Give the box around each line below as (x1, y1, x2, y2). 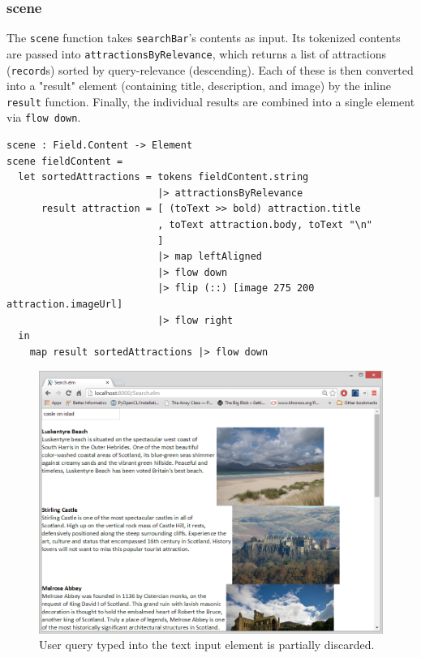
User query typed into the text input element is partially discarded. (39, 636, 375, 653)
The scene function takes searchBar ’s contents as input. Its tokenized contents (6, 29, 401, 46)
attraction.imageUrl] (6, 299, 123, 311)
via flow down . (6, 109, 81, 126)
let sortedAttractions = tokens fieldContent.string (18, 171, 309, 183)
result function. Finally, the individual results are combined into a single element (6, 92, 415, 110)
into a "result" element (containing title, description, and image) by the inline (6, 77, 391, 94)
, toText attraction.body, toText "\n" (157, 219, 373, 231)
